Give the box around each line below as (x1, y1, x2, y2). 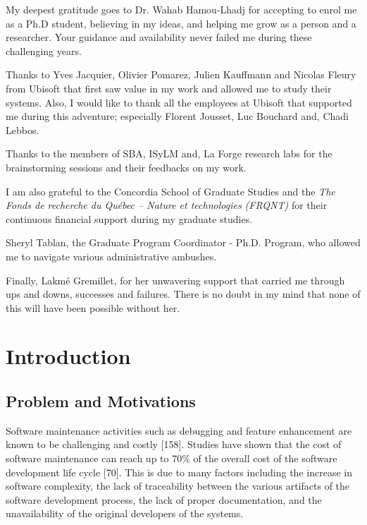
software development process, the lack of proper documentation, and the (6, 492, 322, 507)
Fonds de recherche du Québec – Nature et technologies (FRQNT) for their (6, 198, 328, 212)
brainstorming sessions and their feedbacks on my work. (6, 159, 247, 174)
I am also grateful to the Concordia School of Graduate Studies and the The (6, 183, 335, 198)
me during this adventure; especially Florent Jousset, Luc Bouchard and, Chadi (6, 109, 349, 123)
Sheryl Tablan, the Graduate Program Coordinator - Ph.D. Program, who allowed (6, 235, 361, 250)
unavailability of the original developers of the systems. (6, 506, 244, 521)
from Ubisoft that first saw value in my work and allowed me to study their (6, 80, 332, 95)
